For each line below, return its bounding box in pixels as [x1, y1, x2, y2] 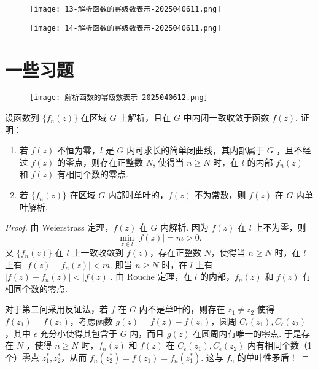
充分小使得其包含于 [40, 326, 118, 339]
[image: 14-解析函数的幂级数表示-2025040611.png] [29, 23, 222, 33]
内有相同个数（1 [247, 339, 312, 352]
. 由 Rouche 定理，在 [110, 270, 192, 283]
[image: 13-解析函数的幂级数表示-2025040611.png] [29, 5, 222, 13]
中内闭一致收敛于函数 [183, 111, 270, 124]
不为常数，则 [194, 188, 246, 201]
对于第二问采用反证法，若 [5, 303, 108, 315]
